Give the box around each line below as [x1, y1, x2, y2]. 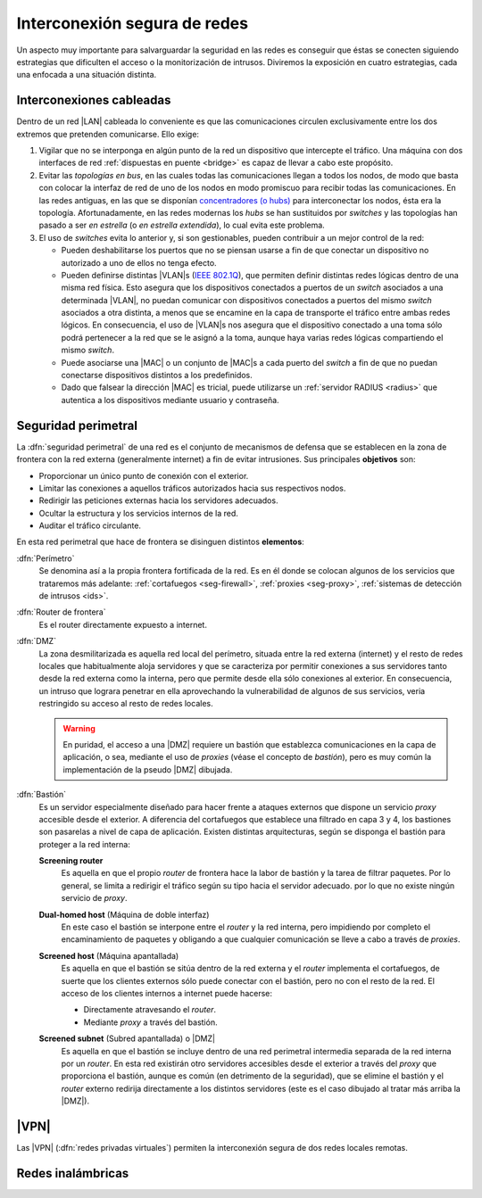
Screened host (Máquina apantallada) [38, 950, 179, 961]
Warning [62, 723, 96, 733]
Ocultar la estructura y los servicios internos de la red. [38, 508, 238, 518]
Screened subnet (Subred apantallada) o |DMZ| [38, 1033, 216, 1044]
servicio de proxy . [61, 893, 128, 904]
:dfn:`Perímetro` [16, 553, 75, 564]
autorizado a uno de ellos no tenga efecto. [61, 257, 218, 268]
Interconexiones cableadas [16, 93, 171, 108]
